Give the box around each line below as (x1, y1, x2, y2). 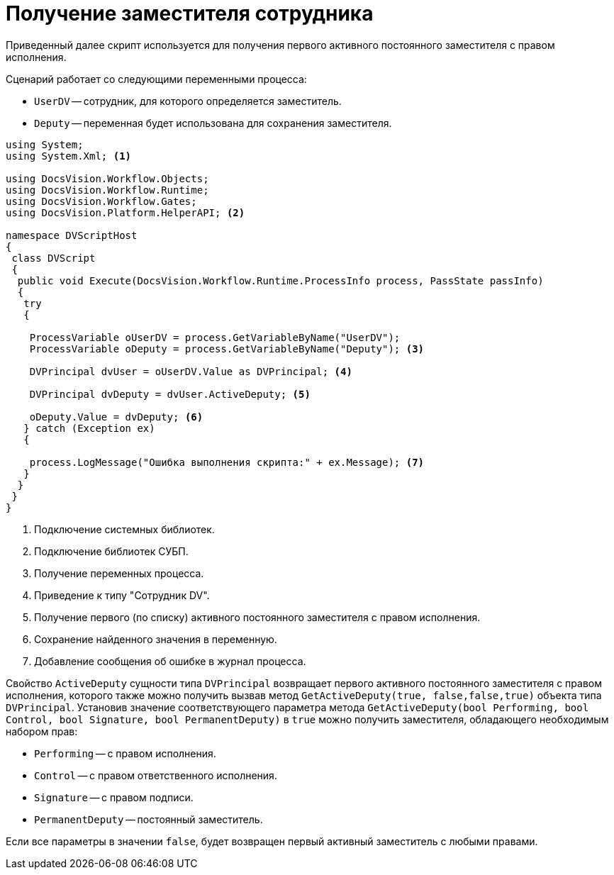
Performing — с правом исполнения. (34, 747, 216, 759)
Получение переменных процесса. (34, 567, 204, 579)
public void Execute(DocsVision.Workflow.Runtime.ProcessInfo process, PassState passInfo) (17, 274, 544, 286)
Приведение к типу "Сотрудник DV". (34, 589, 210, 601)
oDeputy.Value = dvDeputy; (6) (29, 411, 203, 423)
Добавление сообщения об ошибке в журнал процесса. (34, 654, 306, 667)
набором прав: (6, 725, 78, 737)
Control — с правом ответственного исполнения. (34, 769, 277, 781)
